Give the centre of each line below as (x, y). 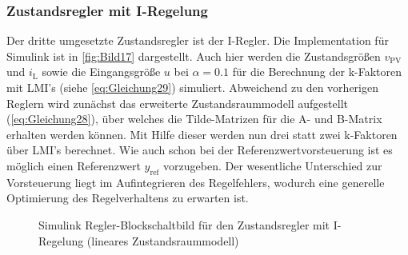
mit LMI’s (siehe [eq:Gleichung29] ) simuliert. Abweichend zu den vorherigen (192, 87)
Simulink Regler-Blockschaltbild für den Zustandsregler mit (184, 224)
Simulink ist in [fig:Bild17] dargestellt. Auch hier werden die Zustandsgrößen (194, 56)
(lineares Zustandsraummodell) (163, 240)
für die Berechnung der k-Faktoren (317, 72)
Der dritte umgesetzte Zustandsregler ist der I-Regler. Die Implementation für (198, 40)
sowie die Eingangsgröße (101, 72)
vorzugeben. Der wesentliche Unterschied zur (273, 165)
